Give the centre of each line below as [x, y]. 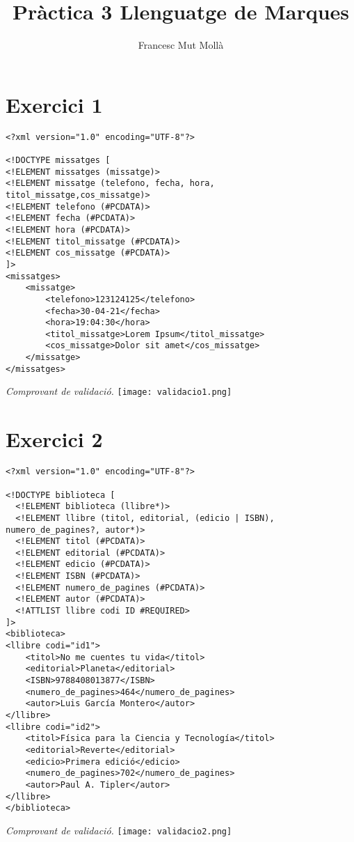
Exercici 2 [54, 439]
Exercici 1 [54, 104]
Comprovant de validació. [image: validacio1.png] [119, 391]
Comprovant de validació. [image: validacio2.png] [119, 830]
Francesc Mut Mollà [181, 45]
